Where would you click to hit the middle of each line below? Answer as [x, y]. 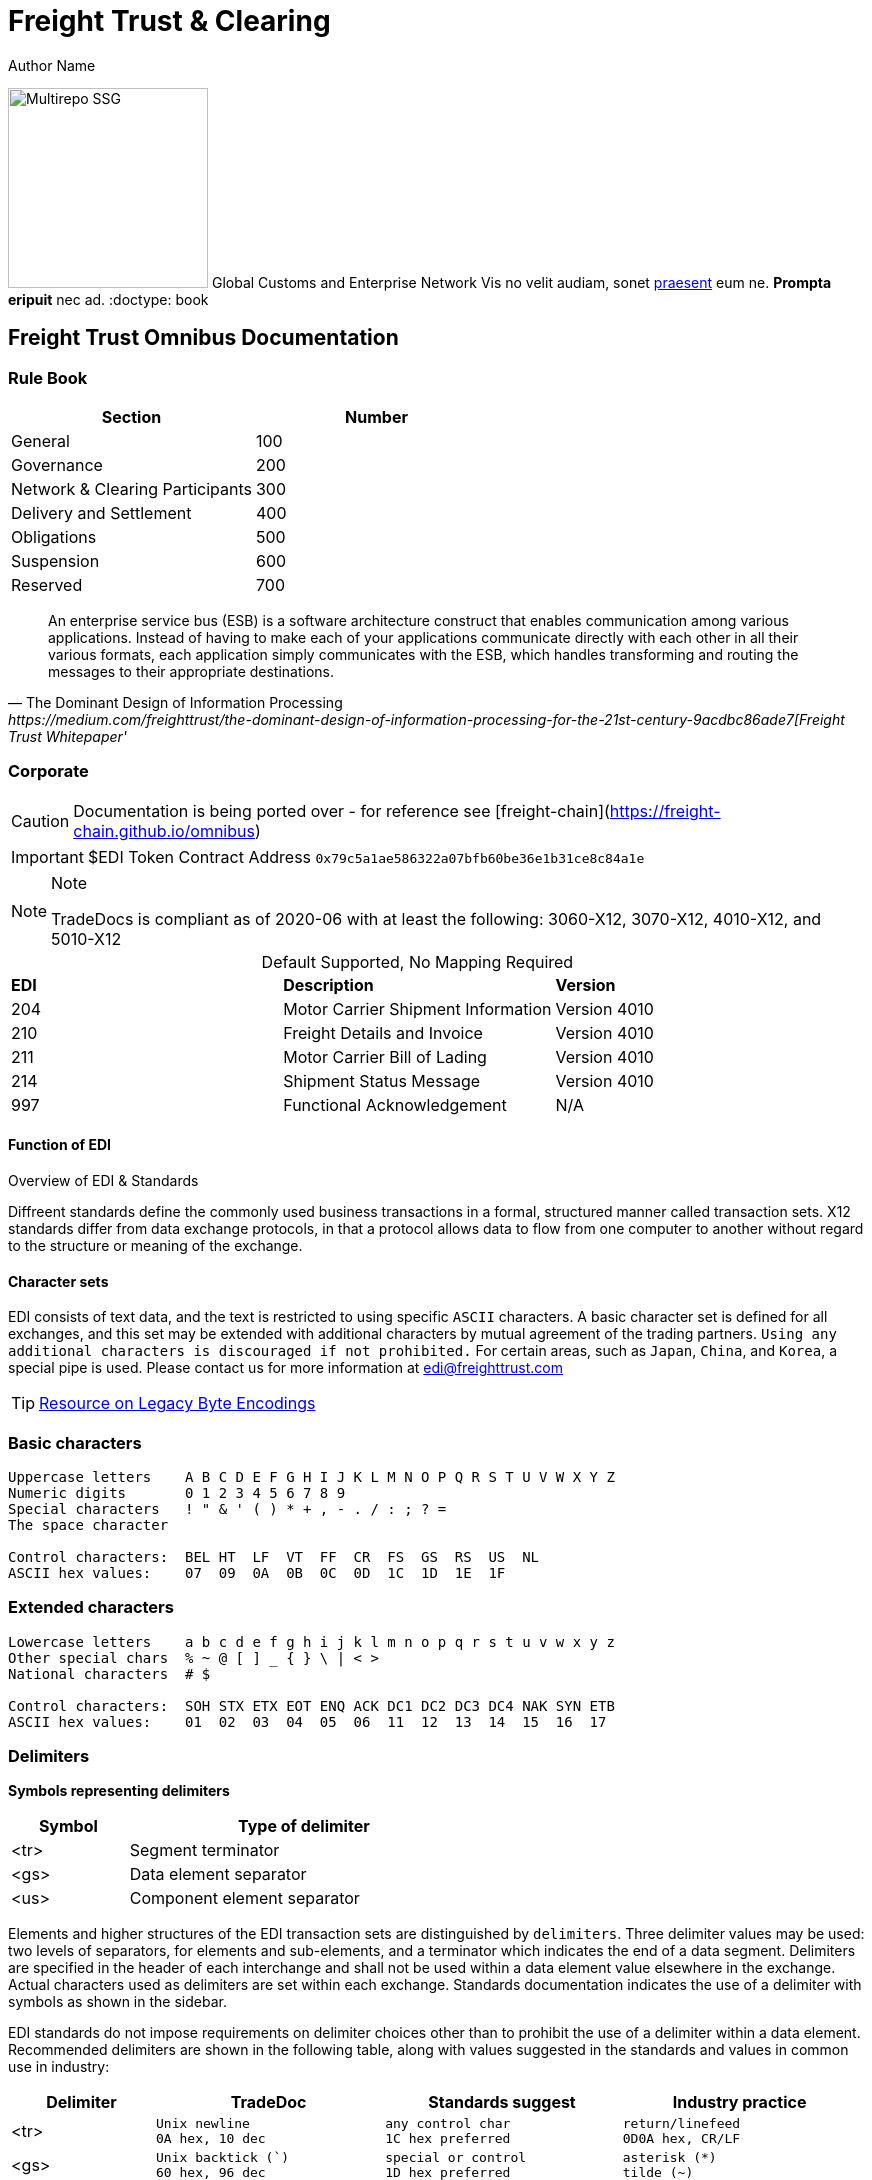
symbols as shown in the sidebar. [117, 2002]
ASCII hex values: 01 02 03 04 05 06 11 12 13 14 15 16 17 [307, 1721]
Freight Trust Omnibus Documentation [203, 338]
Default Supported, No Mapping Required [417, 961]
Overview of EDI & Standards [103, 1180]
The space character [88, 1524]
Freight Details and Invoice [383, 1032]
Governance [57, 464]
